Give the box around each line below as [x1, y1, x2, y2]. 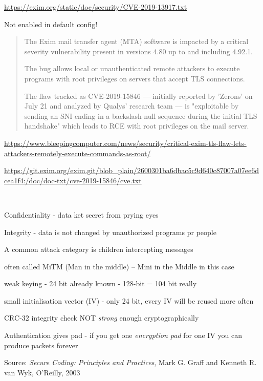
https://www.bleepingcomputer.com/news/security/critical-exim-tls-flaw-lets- [4, 137, 247, 148]
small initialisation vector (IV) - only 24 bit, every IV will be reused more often [4, 295, 254, 306]
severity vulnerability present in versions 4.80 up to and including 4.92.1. [24, 46, 253, 56]
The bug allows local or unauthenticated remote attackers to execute [24, 63, 240, 74]
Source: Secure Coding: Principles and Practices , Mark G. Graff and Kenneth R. [4, 357, 257, 368]
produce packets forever [4, 340, 78, 350]
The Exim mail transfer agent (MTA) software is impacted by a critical [24, 36, 249, 47]
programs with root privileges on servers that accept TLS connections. [24, 73, 245, 83]
